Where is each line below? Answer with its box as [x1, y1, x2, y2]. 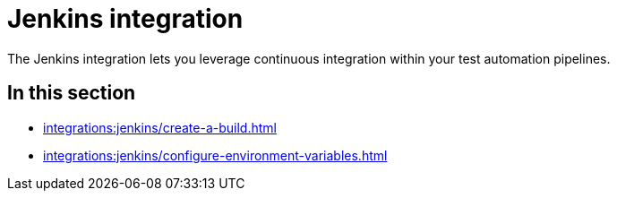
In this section [7, 82, 136, 105]
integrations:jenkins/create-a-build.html [43, 119, 277, 135]
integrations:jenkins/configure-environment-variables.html [43, 147, 388, 163]
